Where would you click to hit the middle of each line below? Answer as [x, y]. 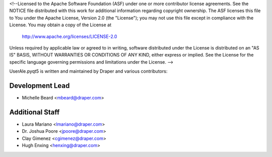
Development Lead [40, 86]
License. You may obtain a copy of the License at [60, 25]
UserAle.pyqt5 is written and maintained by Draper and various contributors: [88, 71]
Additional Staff [35, 112]
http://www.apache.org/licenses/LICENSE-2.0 [70, 36]
